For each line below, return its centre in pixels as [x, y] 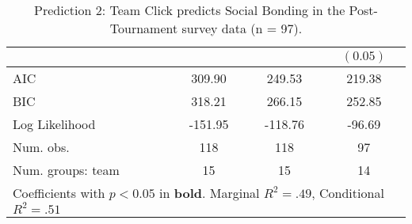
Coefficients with [59, 193]
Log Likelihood [54, 124]
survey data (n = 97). [242, 28]
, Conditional [348, 193]
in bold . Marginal [210, 193]
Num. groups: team [66, 170]
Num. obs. [41, 147]
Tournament [144, 28]
